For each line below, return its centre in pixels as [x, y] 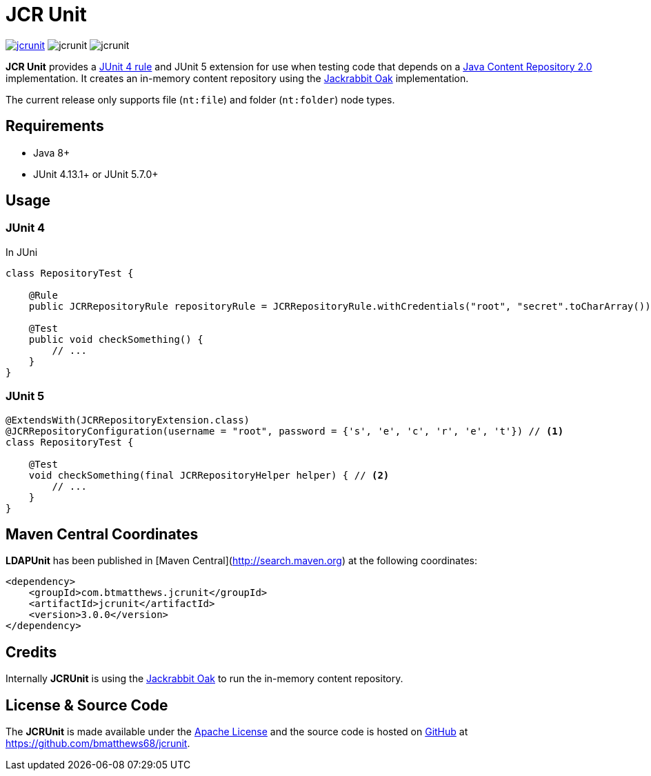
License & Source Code [87, 705]
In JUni [22, 252]
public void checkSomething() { [116, 339]
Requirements [55, 126]
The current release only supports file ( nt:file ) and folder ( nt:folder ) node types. [200, 99]
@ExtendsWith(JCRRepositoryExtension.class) [128, 420]
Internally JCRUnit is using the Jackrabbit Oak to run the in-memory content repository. [204, 679]
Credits [31, 652]
